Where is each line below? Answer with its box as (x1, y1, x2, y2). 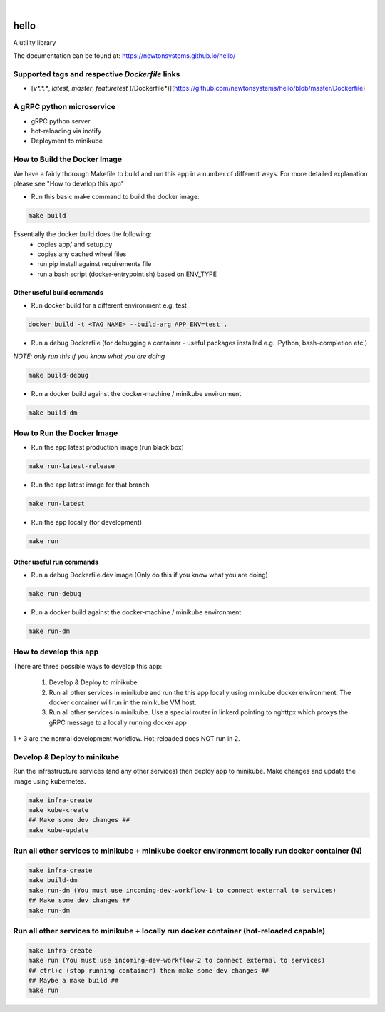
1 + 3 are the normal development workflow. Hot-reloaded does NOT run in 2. (13, 734, 240, 743)
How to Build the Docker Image (13, 154, 123, 164)
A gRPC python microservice (13, 102, 115, 112)
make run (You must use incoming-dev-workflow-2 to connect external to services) (28, 956, 326, 965)
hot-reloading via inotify (31, 126, 102, 135)
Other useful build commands (13, 288, 103, 296)
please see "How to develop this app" (13, 179, 124, 188)
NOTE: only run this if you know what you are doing (13, 352, 165, 360)
